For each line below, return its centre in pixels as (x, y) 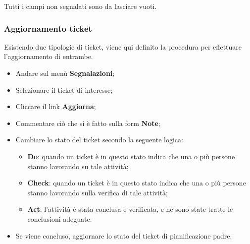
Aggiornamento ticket (48, 28)
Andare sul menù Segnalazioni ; (65, 73)
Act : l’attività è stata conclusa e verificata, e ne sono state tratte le (130, 209)
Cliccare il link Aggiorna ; (56, 106)
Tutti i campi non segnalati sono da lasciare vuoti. (80, 6)
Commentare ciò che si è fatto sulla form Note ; (88, 123)
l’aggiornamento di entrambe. (49, 56)
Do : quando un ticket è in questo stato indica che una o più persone (131, 156)
